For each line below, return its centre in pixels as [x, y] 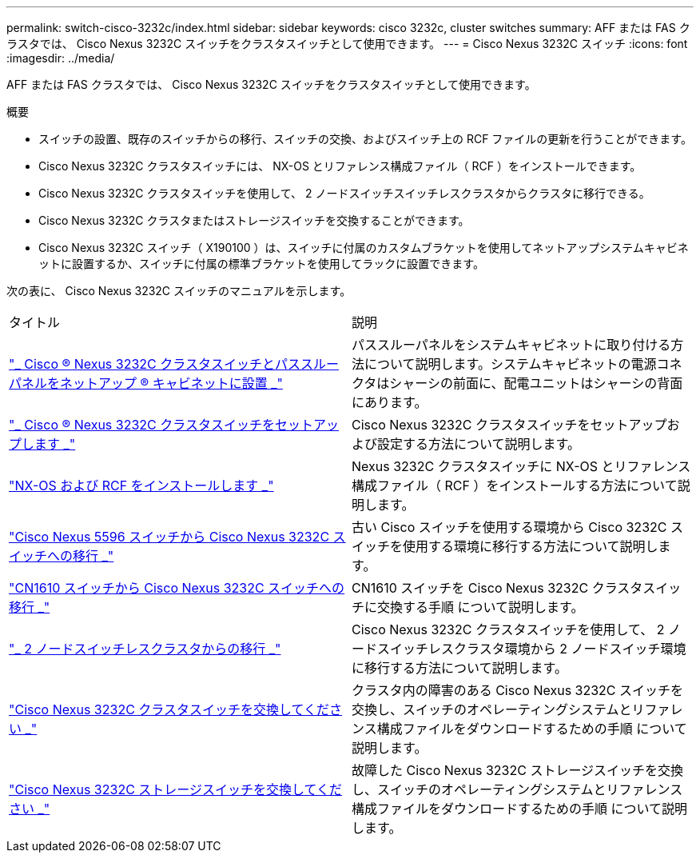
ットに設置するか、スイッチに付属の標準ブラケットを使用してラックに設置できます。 [261, 264]
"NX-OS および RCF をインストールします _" [141, 485]
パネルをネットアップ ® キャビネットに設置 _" [146, 383]
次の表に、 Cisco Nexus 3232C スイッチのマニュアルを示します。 [179, 291]
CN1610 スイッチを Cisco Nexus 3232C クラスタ [497, 588]
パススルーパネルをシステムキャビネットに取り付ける [511, 345]
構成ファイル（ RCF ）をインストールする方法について [515, 485]
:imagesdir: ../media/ [61, 58]
